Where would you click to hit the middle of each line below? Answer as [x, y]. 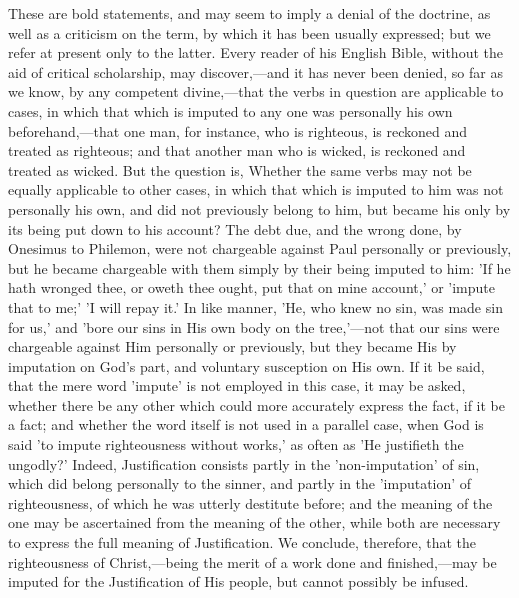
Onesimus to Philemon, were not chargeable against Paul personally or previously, [260, 248]
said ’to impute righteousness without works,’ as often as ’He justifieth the [236, 444]
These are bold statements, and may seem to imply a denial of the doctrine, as [249, 13]
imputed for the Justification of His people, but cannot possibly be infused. [238, 581]
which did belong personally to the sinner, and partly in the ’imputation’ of [240, 483]
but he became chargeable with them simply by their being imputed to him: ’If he [259, 267]
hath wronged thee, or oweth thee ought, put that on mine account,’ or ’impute [252, 287]
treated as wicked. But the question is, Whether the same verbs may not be [240, 169]
